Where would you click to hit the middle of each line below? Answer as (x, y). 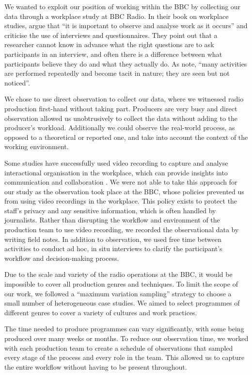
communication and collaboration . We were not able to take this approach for (121, 182)
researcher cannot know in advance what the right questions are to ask (109, 44)
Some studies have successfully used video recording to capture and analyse (116, 162)
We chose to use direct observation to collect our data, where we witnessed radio (124, 99)
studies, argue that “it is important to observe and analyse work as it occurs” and (126, 26)
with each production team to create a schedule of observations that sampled (119, 348)
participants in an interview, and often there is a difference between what (113, 54)
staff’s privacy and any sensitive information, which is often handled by (110, 210)
